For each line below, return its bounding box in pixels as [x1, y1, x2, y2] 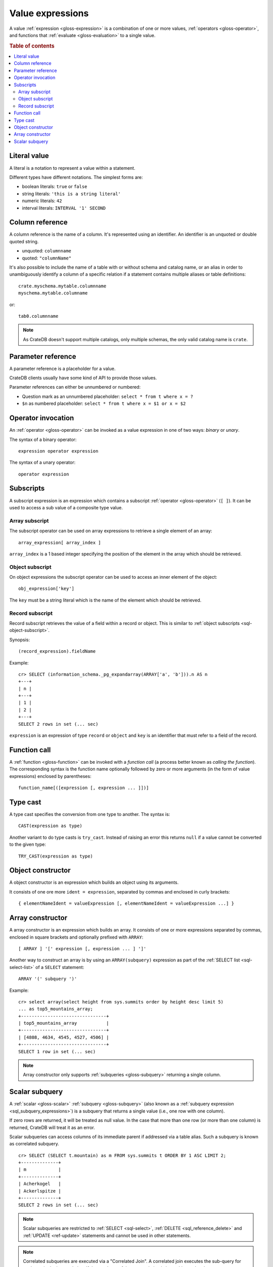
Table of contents [9, 42, 55, 49]
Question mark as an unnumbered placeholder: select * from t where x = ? [22, 393, 194, 399]
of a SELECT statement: [35, 964, 84, 970]
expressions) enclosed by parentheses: [9, 773, 92, 779]
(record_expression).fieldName [18, 649, 96, 654]
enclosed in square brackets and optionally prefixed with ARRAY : [9, 934, 144, 940]
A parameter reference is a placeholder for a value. [9, 365, 116, 371]
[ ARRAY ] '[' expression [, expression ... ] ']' [18, 946, 147, 951]
